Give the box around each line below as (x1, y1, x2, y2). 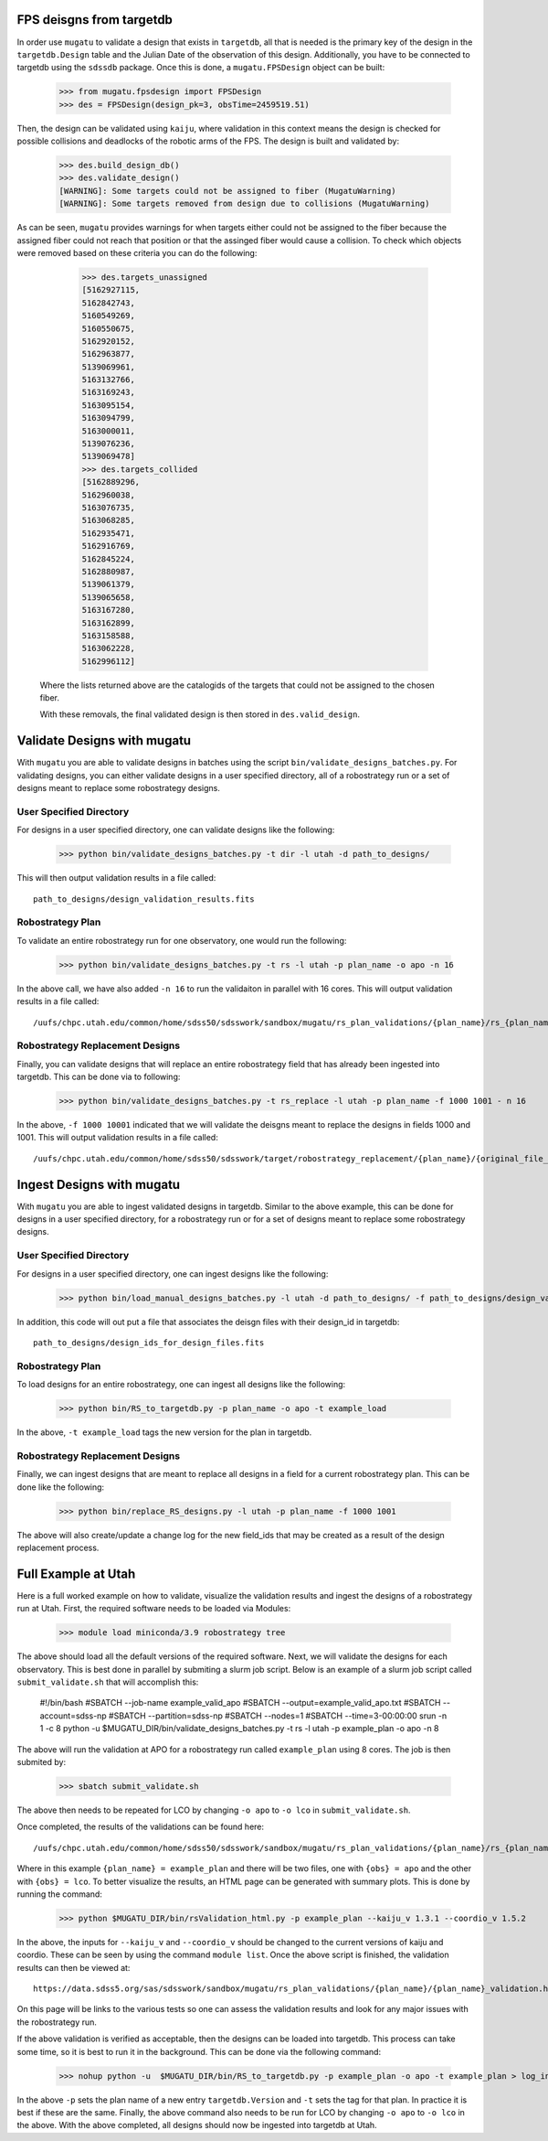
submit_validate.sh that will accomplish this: (16, 1676, 199, 1687)
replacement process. (16, 1542, 100, 1553)
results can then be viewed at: (16, 1962, 131, 1973)
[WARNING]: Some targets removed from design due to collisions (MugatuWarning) (58, 198, 430, 209)
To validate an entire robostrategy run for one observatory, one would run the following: (16, 935, 347, 946)
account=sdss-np (39, 1710, 107, 1721)
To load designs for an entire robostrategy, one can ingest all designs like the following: (16, 1379, 346, 1390)
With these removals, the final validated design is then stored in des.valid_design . (39, 709, 361, 720)
